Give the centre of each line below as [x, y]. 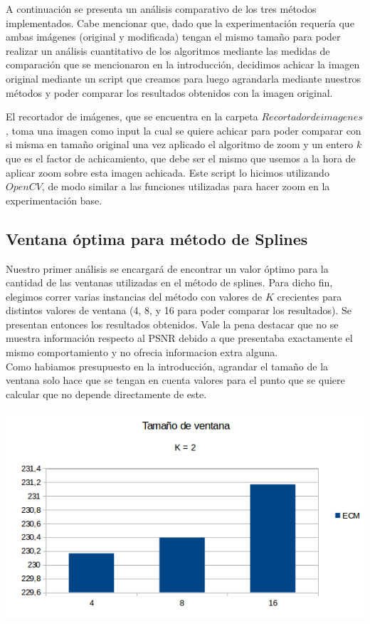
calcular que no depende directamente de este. [106, 394]
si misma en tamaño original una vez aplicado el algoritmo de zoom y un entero [180, 144]
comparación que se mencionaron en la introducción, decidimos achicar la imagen [183, 64]
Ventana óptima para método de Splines [157, 238]
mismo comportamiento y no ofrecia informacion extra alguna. [142, 352]
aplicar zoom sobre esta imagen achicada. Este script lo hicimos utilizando [168, 172]
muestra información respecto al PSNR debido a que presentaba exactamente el [179, 338]
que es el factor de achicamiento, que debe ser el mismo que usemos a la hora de [181, 158]
